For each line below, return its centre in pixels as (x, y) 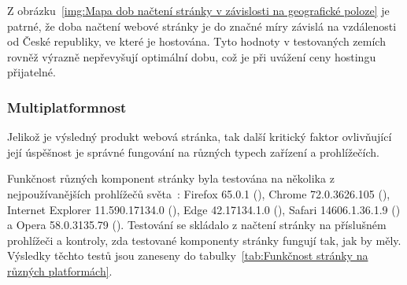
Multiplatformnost (67, 107)
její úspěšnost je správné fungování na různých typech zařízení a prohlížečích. (193, 152)
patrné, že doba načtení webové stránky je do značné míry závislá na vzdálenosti (202, 26)
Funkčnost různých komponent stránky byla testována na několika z (171, 178)
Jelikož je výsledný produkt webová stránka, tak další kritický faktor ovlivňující (200, 137)
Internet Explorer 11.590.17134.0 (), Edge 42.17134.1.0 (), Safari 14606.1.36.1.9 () (204, 209)
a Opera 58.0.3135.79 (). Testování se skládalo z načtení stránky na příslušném (197, 225)
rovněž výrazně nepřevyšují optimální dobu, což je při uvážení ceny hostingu (192, 56)
